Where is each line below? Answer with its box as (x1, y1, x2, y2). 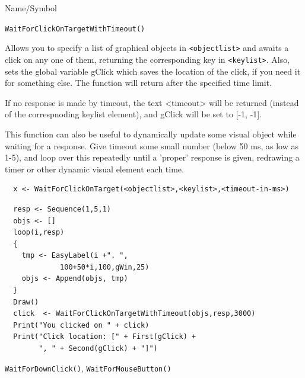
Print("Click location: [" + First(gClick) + (13, 332, 196, 341)
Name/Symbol (5, 2, 57, 14)
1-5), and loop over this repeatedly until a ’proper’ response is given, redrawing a (5, 151, 300, 164)
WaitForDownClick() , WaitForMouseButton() (5, 361, 171, 374)
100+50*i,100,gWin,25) (60, 262, 150, 271)
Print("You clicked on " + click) (13, 321, 150, 329)
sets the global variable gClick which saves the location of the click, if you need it (5, 65, 301, 77)
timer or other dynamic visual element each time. (5, 162, 184, 175)
